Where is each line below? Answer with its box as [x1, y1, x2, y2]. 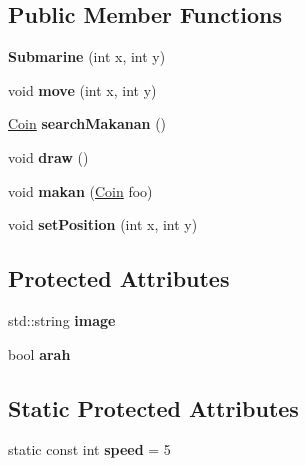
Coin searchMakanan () [8, 113, 167, 134]
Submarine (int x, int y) [8, 46, 166, 67]
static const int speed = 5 [8, 439, 171, 460]
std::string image [8, 309, 116, 330]
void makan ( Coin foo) [8, 180, 153, 201]
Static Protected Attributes [8, 392, 299, 423]
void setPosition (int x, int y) [8, 214, 198, 235]
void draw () [8, 146, 89, 167]
